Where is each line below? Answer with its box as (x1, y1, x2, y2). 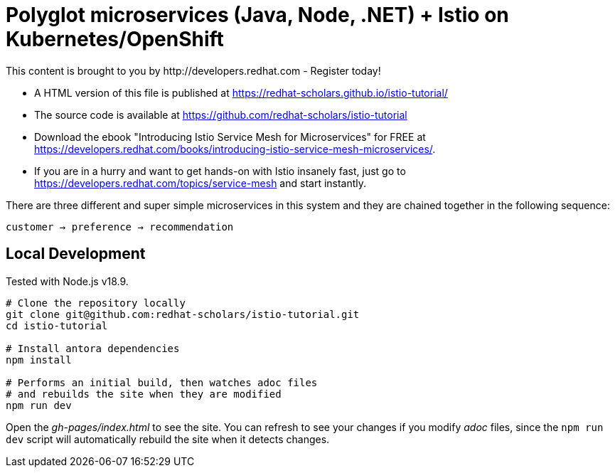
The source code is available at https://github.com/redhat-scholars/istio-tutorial (34, 108, 407, 121)
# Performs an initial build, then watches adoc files (6, 376, 318, 388)
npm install (6, 354, 72, 366)
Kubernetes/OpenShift (6, 27, 224, 51)
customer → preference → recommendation (6, 220, 234, 233)
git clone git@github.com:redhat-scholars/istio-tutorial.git (6, 308, 360, 320)
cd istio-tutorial (6, 319, 108, 331)
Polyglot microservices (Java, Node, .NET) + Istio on (6, 3, 509, 27)
